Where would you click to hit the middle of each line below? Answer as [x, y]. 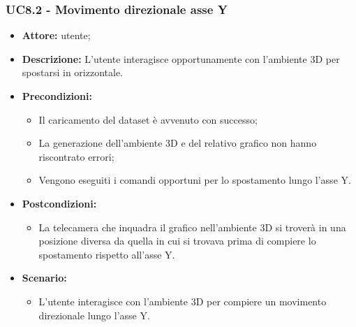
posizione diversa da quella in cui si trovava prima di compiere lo [177, 241]
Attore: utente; [56, 35]
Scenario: [44, 278]
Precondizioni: [57, 96]
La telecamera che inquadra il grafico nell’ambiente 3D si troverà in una [192, 227]
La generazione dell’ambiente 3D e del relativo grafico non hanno [178, 143]
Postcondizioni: [59, 203]
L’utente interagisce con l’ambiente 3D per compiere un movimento [183, 301]
